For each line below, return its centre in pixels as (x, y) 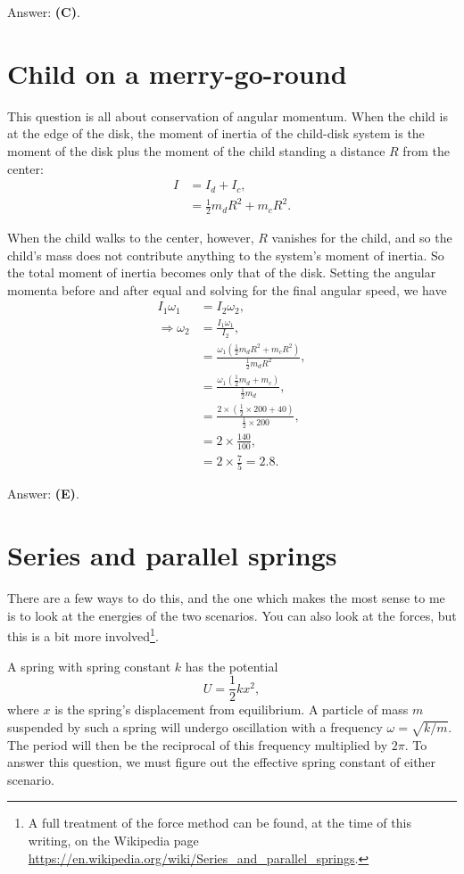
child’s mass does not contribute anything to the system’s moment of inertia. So (226, 255)
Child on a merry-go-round (177, 73)
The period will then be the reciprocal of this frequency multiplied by (198, 744)
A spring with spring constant (89, 666)
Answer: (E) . (43, 494)
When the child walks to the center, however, (131, 237)
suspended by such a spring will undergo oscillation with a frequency (195, 726)
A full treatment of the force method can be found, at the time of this (220, 823)
